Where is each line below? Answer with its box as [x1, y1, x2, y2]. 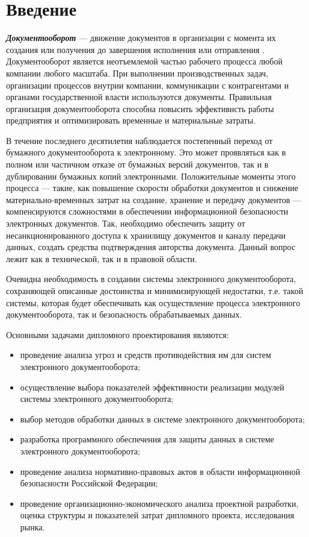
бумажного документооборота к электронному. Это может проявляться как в [6, 146, 286, 159]
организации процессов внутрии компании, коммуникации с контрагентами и [6, 78, 289, 91]
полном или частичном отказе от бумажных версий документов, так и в [6, 158, 269, 171]
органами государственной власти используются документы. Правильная [6, 90, 272, 103]
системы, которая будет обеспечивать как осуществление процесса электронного [6, 296, 301, 309]
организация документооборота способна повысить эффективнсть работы [6, 102, 274, 115]
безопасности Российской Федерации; [20, 477, 158, 489]
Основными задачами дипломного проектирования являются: [6, 328, 229, 341]
